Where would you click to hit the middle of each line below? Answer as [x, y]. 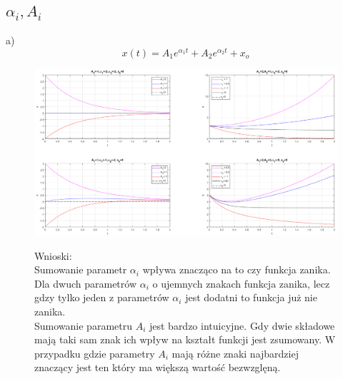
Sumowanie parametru [83, 325]
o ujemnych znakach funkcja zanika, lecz [241, 283]
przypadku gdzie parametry [95, 353]
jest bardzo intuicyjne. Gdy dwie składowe [242, 325]
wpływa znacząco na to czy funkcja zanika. [237, 269]
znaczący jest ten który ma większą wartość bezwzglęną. [158, 367]
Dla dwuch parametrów [85, 283]
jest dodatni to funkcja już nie [251, 297]
